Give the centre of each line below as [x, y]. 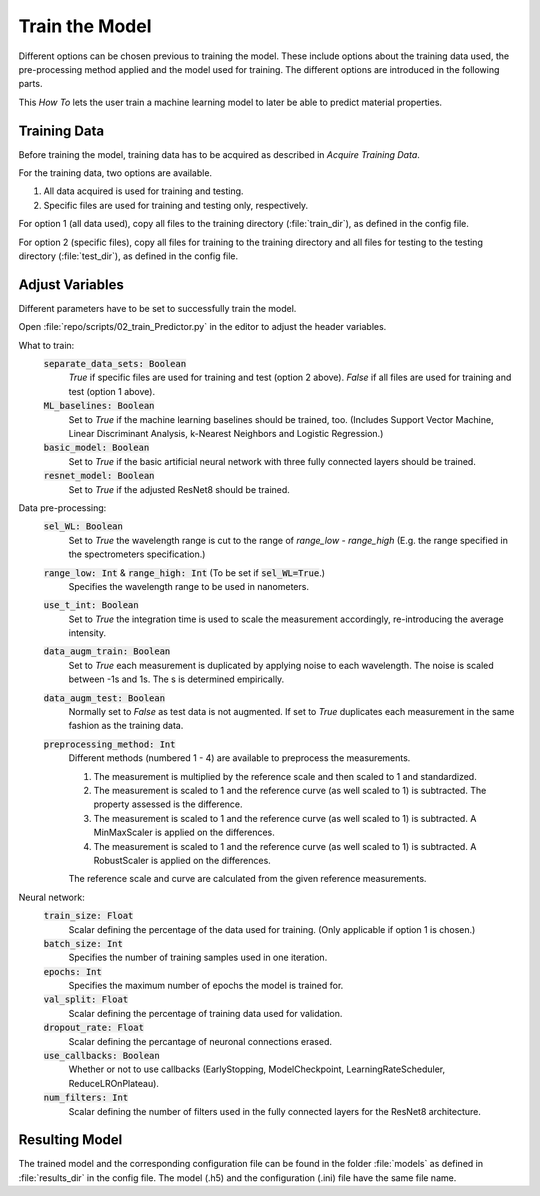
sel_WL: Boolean [83, 526]
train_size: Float [88, 916]
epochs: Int [72, 971]
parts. [30, 84]
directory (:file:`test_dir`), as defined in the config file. [128, 256]
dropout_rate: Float [94, 1028]
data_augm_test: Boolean [104, 698]
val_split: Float [86, 999]
